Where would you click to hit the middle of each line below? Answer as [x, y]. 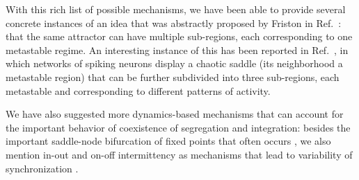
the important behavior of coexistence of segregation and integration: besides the [178, 127]
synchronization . [42, 168]
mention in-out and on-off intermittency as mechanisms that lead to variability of [179, 154]
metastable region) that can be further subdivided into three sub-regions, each [173, 76]
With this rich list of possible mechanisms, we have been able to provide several [176, 9]
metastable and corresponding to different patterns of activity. [138, 90]
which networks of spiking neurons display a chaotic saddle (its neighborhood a [174, 63]
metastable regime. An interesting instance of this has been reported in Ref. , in [177, 49]
